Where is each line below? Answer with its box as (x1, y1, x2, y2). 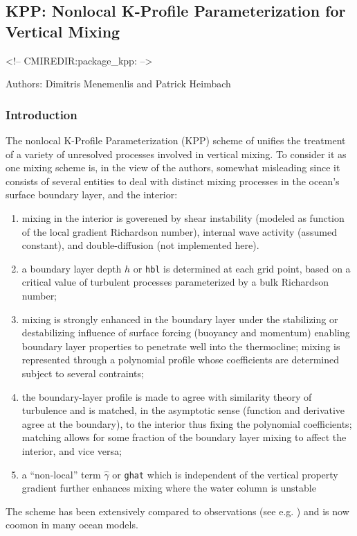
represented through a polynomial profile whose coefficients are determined (21, 352, 339, 367)
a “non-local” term (21, 467, 101, 481)
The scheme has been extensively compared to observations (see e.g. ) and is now (6, 503, 349, 518)
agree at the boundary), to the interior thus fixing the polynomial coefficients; (21, 416, 352, 431)
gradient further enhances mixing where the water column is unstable (21, 481, 316, 495)
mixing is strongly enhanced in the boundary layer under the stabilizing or (21, 311, 338, 326)
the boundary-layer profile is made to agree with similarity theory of (21, 389, 312, 404)
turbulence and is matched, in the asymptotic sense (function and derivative (21, 403, 345, 417)
